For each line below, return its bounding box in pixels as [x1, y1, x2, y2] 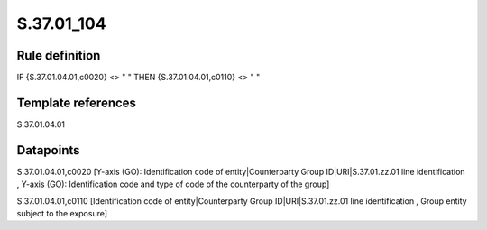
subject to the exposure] [16, 208, 108, 219]
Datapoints [16, 143, 80, 158]
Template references [16, 95, 137, 110]
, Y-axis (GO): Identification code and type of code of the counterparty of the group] [16, 179, 330, 189]
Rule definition [16, 48, 101, 63]
